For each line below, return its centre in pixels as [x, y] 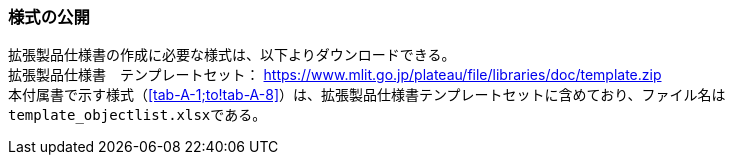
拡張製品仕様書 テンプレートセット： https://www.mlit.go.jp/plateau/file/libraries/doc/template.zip [335, 75]
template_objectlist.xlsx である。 [137, 115]
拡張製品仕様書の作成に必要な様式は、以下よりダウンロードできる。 [232, 55]
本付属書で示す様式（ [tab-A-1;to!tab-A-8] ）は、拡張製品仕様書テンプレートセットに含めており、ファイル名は [367, 95]
